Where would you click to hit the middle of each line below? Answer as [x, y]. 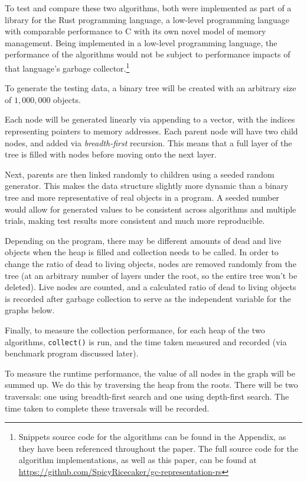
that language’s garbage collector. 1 [67, 67]
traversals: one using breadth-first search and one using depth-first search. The [147, 396]
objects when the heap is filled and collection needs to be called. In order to [142, 252]
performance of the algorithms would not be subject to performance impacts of [148, 54]
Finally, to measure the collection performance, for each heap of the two [135, 330]
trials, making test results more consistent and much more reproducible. [135, 221]
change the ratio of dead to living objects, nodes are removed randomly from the [151, 263]
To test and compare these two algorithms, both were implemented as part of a [148, 8]
